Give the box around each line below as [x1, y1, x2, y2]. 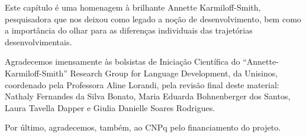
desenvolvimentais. [5, 35, 72, 48]
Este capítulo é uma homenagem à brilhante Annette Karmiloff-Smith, [5, 1, 261, 13]
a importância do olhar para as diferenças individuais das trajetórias [5, 24, 253, 36]
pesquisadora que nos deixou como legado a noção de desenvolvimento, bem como [5, 12, 301, 25]
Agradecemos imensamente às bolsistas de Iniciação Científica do [5, 55, 240, 68]
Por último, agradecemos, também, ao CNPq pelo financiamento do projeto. [5, 121, 281, 133]
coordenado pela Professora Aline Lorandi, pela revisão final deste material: [5, 78, 279, 91]
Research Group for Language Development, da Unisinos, [70, 66, 278, 79]
